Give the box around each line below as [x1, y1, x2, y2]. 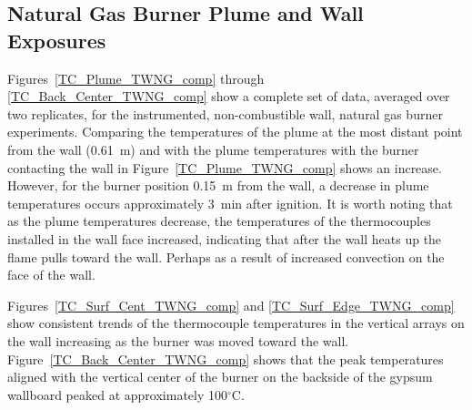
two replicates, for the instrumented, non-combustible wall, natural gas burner [7, 104, 443, 123]
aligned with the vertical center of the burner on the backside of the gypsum [7, 367, 433, 386]
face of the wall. [7, 265, 95, 284]
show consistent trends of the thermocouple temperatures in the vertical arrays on [7, 313, 465, 333]
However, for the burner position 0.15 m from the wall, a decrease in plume [7, 176, 429, 195]
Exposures [7, 26, 106, 54]
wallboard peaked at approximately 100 [7, 384, 227, 404]
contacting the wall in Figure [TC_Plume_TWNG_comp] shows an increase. [7, 158, 442, 177]
